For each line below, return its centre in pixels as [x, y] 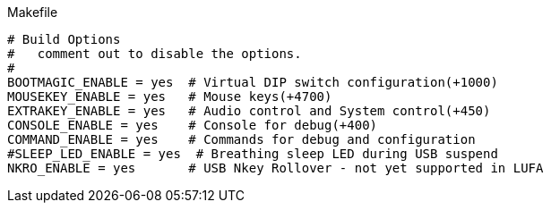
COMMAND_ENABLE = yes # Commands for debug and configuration [241, 139]
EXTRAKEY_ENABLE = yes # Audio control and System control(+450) [249, 111]
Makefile [33, 12]
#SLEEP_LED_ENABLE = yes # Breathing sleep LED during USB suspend [253, 154]
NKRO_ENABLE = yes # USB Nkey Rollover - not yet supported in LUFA [275, 168]
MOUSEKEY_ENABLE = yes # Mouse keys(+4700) [170, 97]
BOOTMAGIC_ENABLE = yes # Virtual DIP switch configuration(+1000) [253, 82]
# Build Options [64, 39]
